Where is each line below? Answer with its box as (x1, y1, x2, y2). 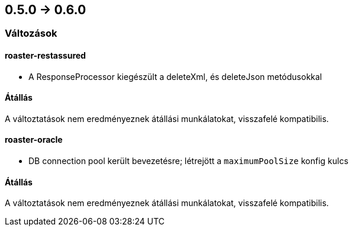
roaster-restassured (5, 50, 86, 61)
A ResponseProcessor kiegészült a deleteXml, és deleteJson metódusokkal (28, 71, 322, 82)
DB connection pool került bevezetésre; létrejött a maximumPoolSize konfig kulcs (28, 156, 349, 166)
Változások (5, 27, 57, 40)
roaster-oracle (5, 134, 63, 145)
